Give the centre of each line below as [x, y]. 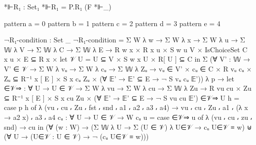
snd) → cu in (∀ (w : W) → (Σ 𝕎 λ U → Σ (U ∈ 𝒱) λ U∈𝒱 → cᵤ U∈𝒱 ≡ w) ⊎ [128, 127]
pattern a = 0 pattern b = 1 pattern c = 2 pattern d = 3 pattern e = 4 [112, 23]
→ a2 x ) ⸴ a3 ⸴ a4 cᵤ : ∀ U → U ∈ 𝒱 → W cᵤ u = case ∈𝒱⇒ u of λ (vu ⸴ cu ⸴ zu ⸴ [128, 117]
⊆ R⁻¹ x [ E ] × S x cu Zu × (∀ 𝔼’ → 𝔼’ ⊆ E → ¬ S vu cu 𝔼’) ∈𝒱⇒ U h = [122, 97]
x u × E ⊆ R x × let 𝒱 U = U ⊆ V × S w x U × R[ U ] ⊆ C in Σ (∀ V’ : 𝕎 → [127, 59]
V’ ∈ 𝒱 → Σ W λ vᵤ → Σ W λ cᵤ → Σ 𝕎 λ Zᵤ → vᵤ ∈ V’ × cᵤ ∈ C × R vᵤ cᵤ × [128, 68]
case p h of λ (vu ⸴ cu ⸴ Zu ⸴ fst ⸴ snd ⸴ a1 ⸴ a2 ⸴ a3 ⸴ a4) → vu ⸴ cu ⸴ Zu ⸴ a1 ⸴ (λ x [126, 107]
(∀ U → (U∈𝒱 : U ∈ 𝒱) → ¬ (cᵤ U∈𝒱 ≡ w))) [76, 136]
